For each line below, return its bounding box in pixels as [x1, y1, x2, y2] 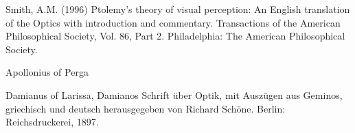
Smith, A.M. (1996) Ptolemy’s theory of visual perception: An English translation [5, 2, 350, 16]
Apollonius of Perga [5, 65, 89, 79]
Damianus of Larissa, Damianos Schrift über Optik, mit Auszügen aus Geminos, [5, 87, 343, 102]
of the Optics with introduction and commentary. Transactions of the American [5, 15, 341, 29]
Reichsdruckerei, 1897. [5, 115, 99, 129]
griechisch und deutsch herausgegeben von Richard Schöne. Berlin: [5, 101, 286, 115]
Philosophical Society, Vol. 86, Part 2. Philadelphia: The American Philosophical [5, 29, 345, 43]
